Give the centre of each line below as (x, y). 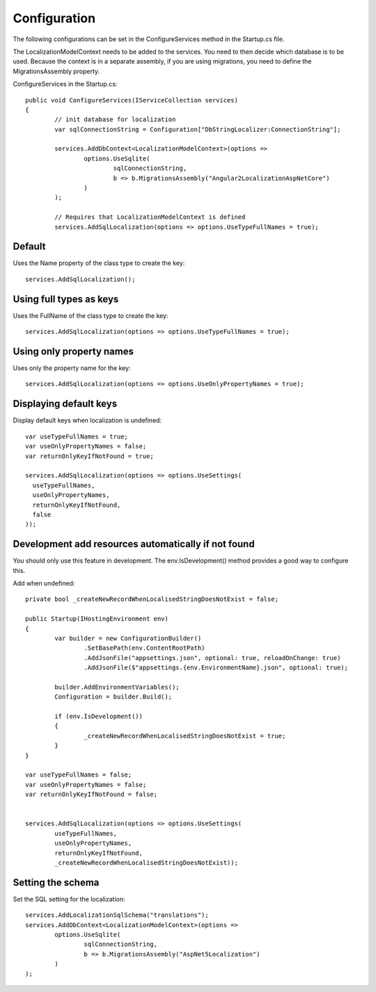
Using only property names (73, 351)
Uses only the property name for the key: (72, 368)
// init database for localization (115, 120)
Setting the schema (56, 882)
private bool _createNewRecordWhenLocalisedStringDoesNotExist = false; (152, 599)
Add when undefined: (44, 583)
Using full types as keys (66, 299)
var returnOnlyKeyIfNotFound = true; (90, 456)
